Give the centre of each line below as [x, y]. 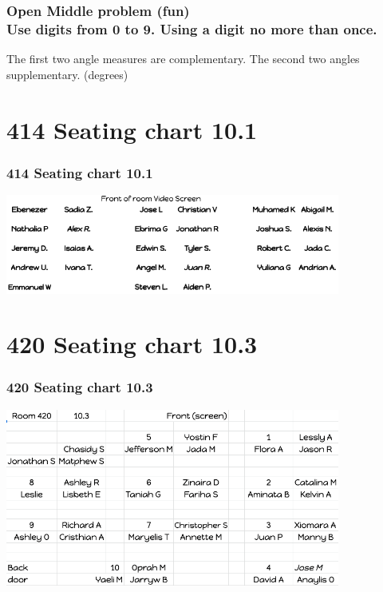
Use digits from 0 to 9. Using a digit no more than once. [192, 28]
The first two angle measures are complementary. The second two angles [183, 59]
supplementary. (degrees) [67, 74]
